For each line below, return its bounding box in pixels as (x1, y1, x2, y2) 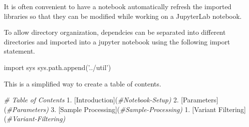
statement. (4, 46, 35, 56)
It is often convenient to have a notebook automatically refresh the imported (4, 1, 232, 11)
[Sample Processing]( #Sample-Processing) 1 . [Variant (58, 104, 217, 114)
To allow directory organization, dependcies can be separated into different (4, 27, 226, 37)
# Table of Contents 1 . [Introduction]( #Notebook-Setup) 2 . (4, 95, 179, 105)
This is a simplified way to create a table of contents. (4, 78, 161, 88)
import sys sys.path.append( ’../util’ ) (4, 62, 111, 72)
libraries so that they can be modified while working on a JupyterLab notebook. (4, 11, 242, 21)
